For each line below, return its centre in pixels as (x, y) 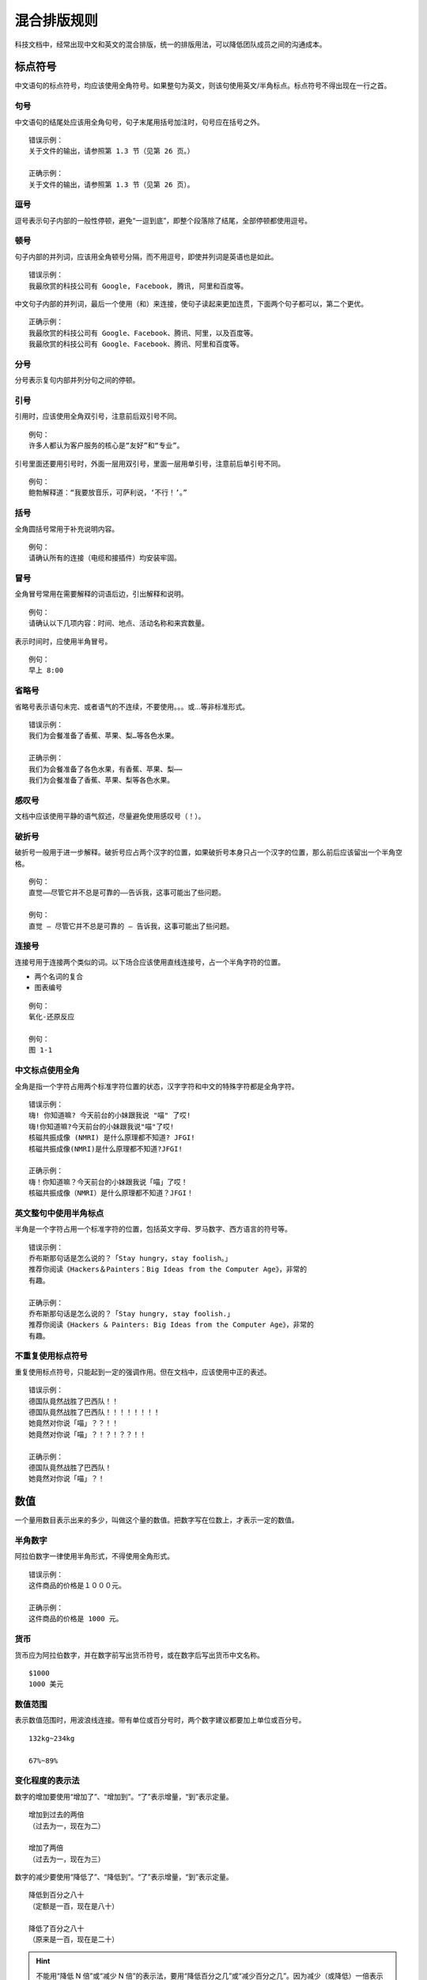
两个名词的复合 (59, 977)
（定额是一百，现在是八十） (74, 1906)
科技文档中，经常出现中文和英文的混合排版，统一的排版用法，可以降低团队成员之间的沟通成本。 (170, 44)
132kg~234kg (52, 1738)
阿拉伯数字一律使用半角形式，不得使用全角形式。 (94, 1556)
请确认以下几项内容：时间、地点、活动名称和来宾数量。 (119, 623)
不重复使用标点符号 (51, 1356)
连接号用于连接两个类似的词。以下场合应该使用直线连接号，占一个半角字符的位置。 (149, 961)
